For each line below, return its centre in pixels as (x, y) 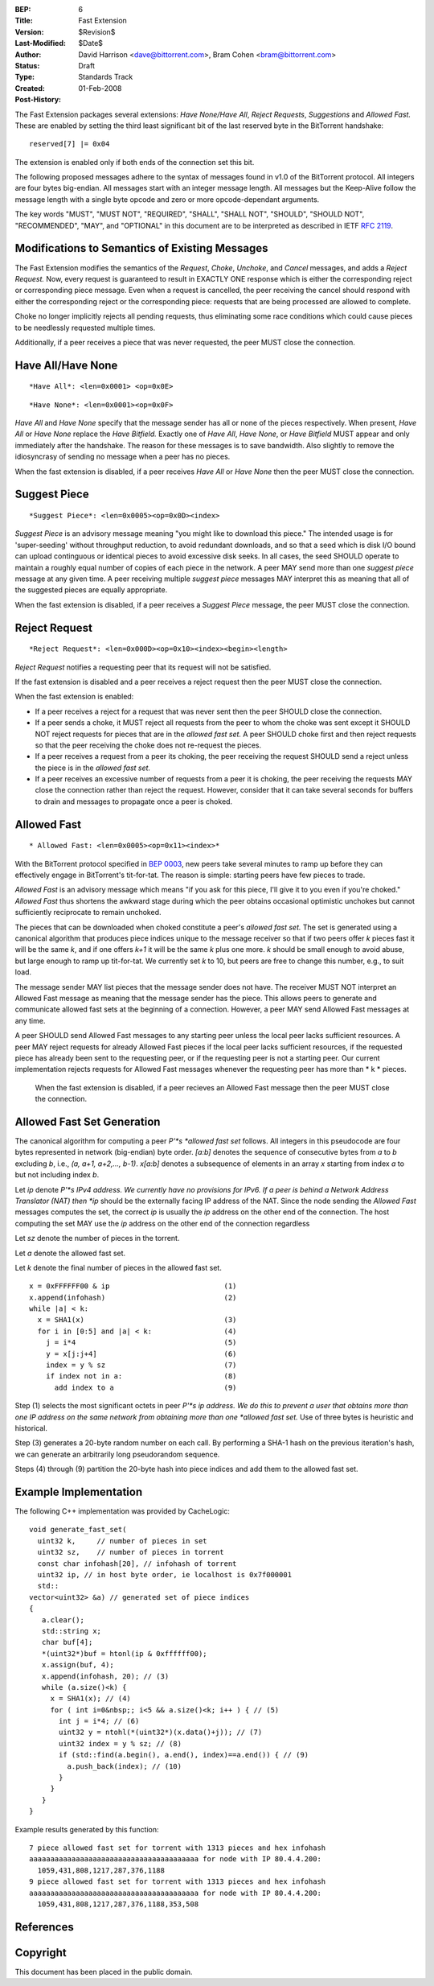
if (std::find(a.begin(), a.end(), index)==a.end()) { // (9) (184, 1755)
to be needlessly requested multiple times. (85, 328)
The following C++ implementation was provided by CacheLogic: (123, 1511)
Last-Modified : (40, 43)
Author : (28, 54)
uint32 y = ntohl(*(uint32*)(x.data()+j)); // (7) (161, 1733)
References (44, 1927)
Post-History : (38, 100)
